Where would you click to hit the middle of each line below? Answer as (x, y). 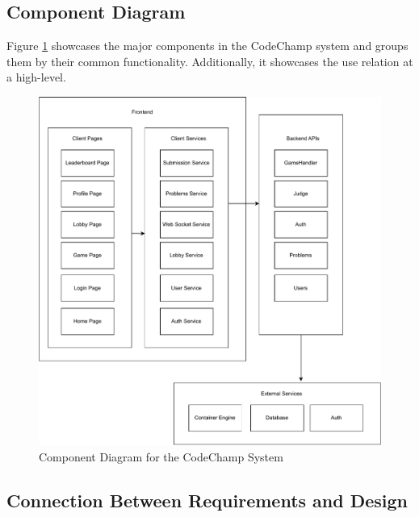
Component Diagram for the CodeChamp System (161, 456)
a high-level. (36, 77)
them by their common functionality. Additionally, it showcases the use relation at (210, 61)
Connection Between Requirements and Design (207, 500)
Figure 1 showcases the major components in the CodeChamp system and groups (207, 46)
